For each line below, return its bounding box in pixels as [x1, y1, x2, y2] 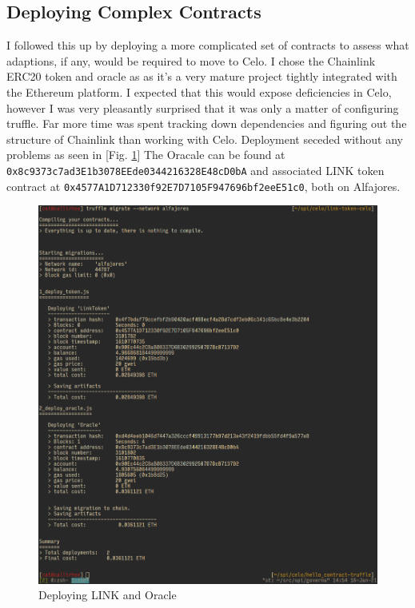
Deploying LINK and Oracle [38, 586, 177, 603]
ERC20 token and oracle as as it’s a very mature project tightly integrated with [6, 68, 397, 85]
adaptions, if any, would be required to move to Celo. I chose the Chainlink [6, 52, 376, 69]
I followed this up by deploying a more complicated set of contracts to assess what [6, 37, 409, 54]
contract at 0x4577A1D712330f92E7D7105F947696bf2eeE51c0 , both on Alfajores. [6, 177, 401, 194]
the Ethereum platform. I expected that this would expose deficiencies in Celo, [6, 83, 392, 100]
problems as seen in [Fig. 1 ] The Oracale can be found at [6, 146, 285, 163]
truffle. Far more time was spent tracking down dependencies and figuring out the [6, 115, 407, 132]
